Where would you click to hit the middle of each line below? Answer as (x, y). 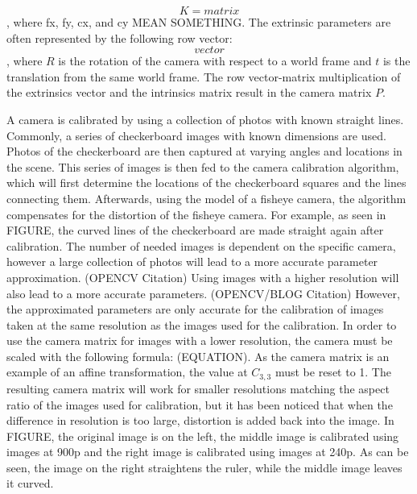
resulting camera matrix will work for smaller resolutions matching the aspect (198, 388)
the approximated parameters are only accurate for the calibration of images (195, 309)
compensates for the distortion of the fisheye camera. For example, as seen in (196, 214)
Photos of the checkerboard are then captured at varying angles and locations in (204, 151)
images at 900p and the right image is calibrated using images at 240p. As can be (208, 452)
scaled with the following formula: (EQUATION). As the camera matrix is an (198, 356)
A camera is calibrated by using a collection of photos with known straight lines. (205, 119)
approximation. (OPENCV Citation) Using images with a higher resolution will (203, 277)
